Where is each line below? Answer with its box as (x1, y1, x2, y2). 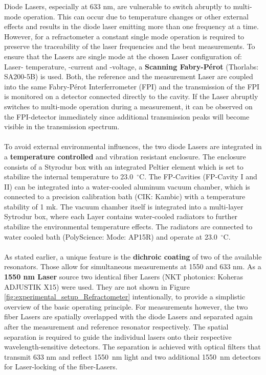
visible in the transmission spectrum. (4, 121, 120, 132)
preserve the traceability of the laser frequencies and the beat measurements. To (4, 41, 255, 52)
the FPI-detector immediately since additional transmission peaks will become (4, 111, 250, 122)
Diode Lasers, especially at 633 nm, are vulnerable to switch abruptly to (4, 1, 231, 11)
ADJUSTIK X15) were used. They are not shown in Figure (4, 281, 190, 292)
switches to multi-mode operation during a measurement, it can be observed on (4, 101, 253, 111)
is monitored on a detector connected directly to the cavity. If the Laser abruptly (4, 91, 258, 102)
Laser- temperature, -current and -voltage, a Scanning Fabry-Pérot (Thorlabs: (4, 61, 259, 72)
